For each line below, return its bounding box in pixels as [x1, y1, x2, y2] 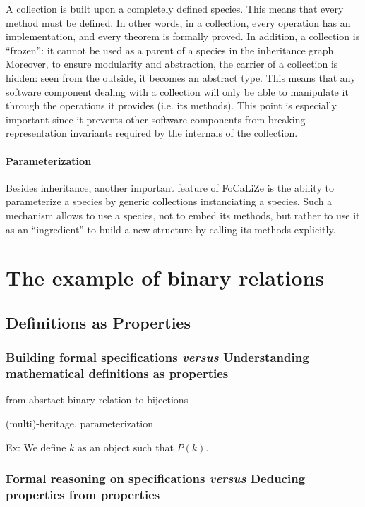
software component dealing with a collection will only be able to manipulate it [6, 84, 349, 99]
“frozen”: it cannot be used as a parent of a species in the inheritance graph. [6, 42, 337, 57]
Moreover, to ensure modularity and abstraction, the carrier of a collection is [6, 56, 338, 71]
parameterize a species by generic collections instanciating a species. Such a [6, 194, 333, 209]
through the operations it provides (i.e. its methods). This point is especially [6, 98, 337, 113]
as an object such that [78, 439, 174, 454]
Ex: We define [6, 439, 66, 454]
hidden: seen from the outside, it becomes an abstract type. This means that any [6, 70, 356, 85]
